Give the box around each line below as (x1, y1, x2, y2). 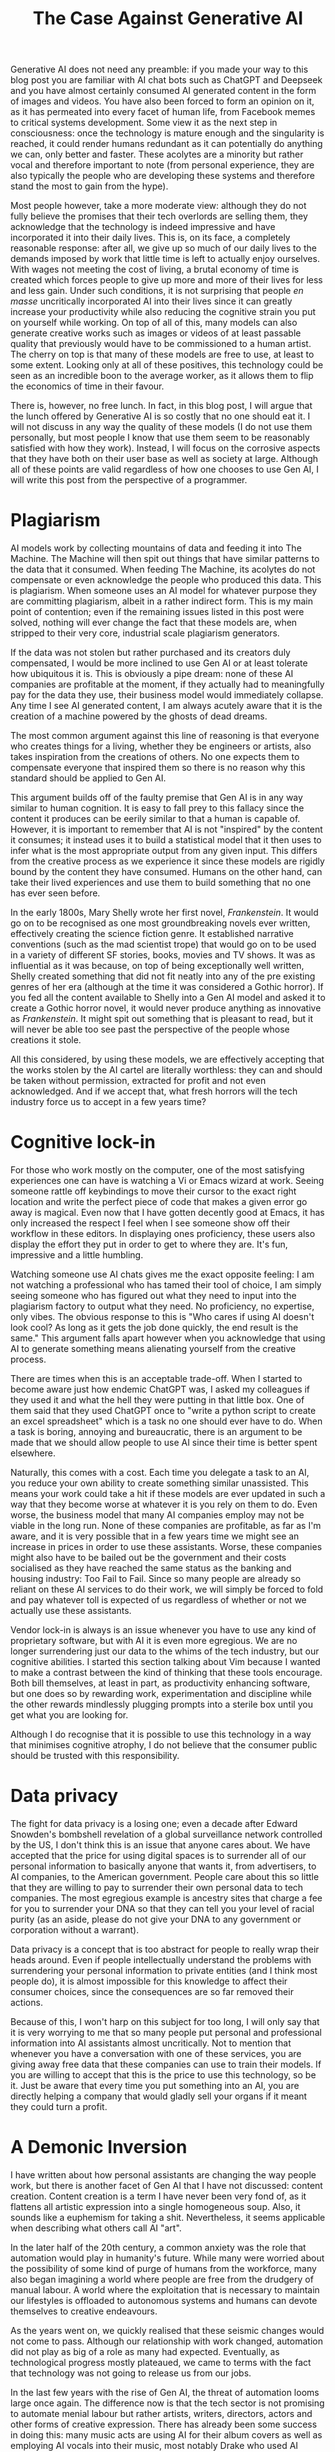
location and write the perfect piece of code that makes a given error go (10, 1196, 308, 1208)
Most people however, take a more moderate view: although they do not (10, 200, 307, 212)
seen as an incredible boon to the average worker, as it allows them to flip (10, 370, 314, 382)
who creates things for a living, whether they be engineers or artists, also (10, 740, 312, 752)
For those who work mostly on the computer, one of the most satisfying (10, 1164, 305, 1176)
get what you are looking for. (10, 1709, 129, 1721)
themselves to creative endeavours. (10, 2305, 158, 2317)
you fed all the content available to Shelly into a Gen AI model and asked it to (10, 992, 326, 1004)
